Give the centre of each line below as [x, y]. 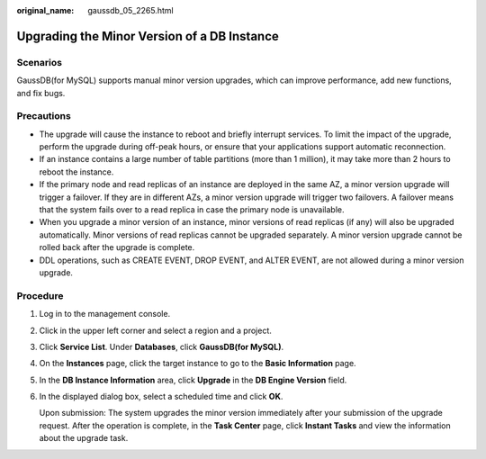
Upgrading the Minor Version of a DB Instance [148, 36]
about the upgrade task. [84, 438]
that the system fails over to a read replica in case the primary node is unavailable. [192, 210]
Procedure [40, 295]
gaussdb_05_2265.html [131, 10]
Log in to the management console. [105, 314]
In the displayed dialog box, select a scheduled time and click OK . [161, 397]
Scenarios [40, 62]
